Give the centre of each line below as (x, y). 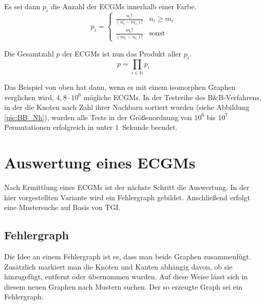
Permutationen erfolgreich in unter (59, 127)
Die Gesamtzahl (29, 53)
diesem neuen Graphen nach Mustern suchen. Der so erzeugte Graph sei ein (123, 286)
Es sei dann (22, 6)
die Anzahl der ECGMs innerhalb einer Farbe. (124, 6)
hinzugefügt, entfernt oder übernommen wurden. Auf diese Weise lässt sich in (126, 277)
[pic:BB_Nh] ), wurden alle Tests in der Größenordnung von (98, 117)
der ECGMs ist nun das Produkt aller (122, 53)
